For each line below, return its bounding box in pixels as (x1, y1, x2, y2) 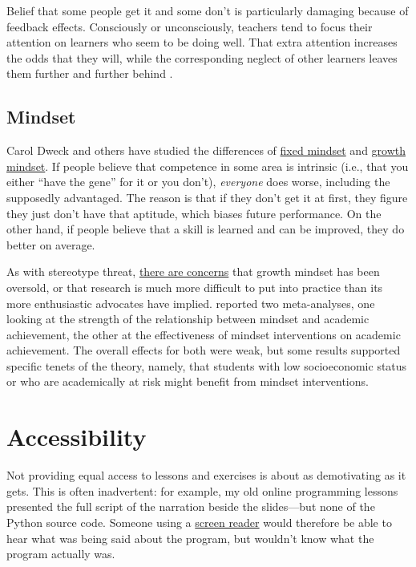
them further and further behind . (6, 65, 173, 82)
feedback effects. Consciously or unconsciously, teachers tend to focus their (6, 18, 373, 34)
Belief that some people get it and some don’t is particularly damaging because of (6, 2, 409, 18)
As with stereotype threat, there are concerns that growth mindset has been (6, 263, 380, 280)
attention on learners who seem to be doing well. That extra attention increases (6, 34, 398, 51)
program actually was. (6, 545, 115, 562)
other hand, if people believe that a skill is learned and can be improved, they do (6, 221, 405, 237)
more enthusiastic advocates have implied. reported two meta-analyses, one (6, 294, 375, 311)
